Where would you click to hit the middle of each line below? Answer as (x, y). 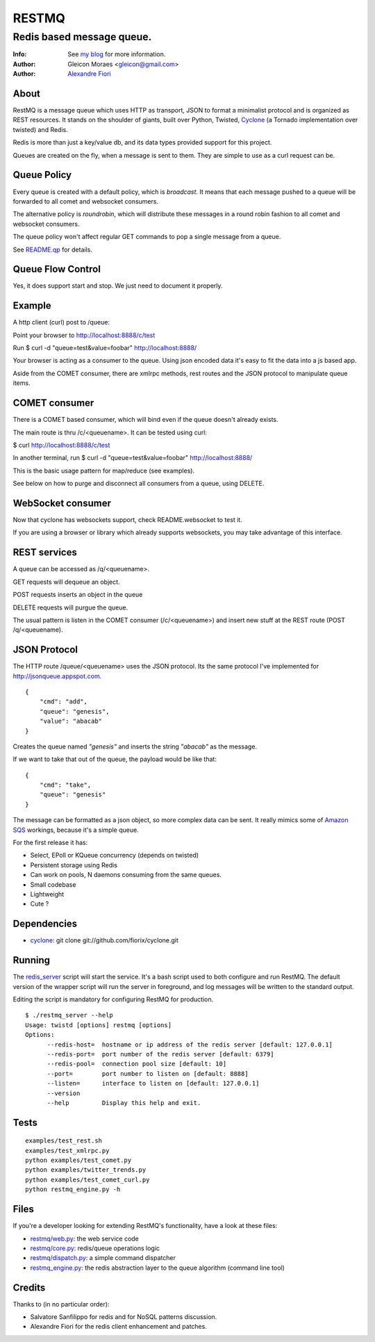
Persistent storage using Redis (74, 865)
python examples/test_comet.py (78, 1160)
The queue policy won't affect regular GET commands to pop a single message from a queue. (147, 237)
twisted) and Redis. (41, 129)
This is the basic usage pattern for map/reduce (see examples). (103, 470)
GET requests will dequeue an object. (67, 582)
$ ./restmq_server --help (69, 1015)
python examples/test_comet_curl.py (87, 1179)
